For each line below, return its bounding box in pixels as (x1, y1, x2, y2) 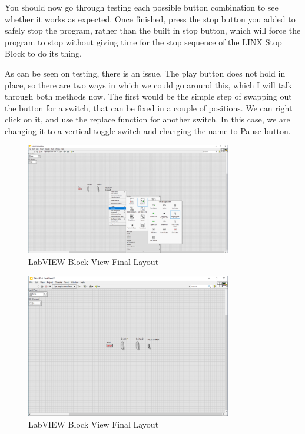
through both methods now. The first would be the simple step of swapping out (5, 90, 292, 102)
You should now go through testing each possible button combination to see (5, 1, 279, 13)
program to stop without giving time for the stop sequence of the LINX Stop (5, 35, 282, 48)
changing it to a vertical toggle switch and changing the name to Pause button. (5, 124, 291, 137)
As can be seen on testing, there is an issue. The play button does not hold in (5, 67, 286, 79)
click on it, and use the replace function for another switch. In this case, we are (5, 113, 290, 125)
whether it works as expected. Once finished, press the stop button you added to (5, 12, 296, 25)
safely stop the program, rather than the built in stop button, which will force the (5, 24, 301, 37)
